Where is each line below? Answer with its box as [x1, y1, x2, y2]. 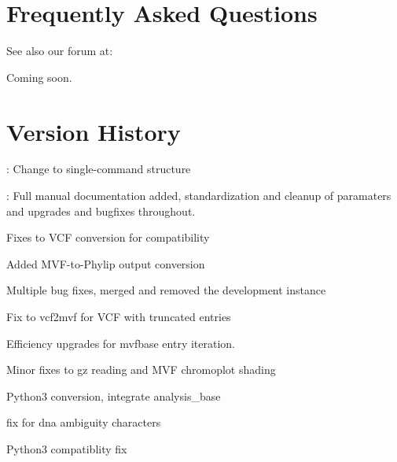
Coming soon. [6, 68, 72, 85]
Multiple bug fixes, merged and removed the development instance [6, 282, 326, 298]
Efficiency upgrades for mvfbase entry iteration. [6, 334, 236, 351]
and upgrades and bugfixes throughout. [6, 202, 196, 219]
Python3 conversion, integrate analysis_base [6, 387, 221, 404]
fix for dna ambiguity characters [6, 414, 161, 431]
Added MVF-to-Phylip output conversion [6, 255, 205, 272]
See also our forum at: [6, 43, 113, 59]
